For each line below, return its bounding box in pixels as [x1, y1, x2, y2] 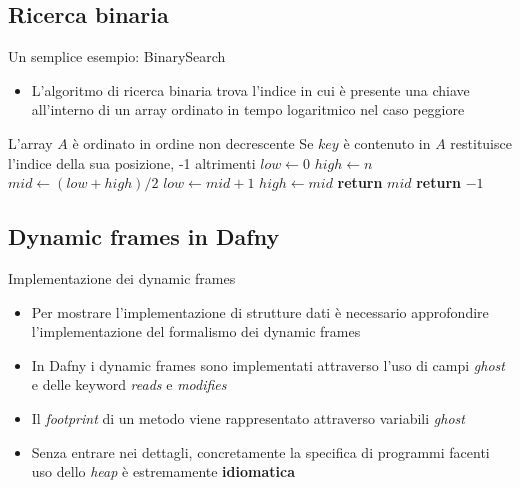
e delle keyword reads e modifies [31, 374, 227, 395]
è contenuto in [343, 132, 431, 153]
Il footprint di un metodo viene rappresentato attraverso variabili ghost [31, 407, 465, 428]
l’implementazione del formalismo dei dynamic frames [31, 321, 361, 342]
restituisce [450, 132, 512, 153]
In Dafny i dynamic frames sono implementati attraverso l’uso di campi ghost [31, 354, 505, 375]
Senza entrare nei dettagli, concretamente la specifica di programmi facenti [31, 441, 490, 462]
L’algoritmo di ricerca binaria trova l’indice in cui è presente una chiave [31, 79, 470, 100]
